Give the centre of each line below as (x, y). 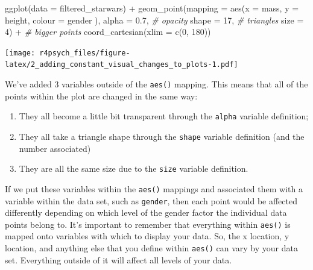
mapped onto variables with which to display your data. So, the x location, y (147, 236)
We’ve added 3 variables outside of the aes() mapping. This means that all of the (156, 84)
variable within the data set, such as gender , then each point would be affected (151, 200)
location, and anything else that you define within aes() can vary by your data (151, 248)
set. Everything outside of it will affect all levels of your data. (119, 259)
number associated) (55, 148)
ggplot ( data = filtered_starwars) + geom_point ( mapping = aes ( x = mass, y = (152, 8)
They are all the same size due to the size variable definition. (134, 168)
